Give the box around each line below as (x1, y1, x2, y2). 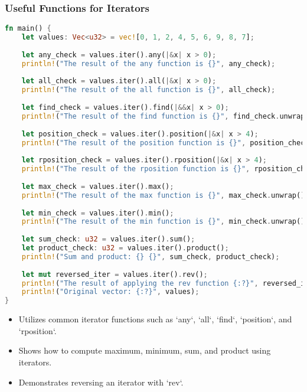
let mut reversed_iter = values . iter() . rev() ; (21, 270, 208, 279)
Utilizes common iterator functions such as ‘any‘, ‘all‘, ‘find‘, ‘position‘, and (18, 313, 292, 325)
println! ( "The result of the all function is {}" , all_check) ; (21, 86, 276, 94)
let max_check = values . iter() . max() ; (21, 182, 174, 191)
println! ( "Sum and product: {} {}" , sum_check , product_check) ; (21, 252, 280, 261)
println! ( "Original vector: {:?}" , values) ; (21, 288, 200, 296)
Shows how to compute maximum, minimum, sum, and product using (18, 344, 271, 357)
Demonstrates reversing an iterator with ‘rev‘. (18, 375, 184, 388)
